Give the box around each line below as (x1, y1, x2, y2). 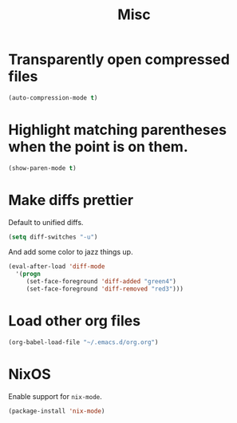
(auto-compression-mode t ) (8, 93, 98, 101)
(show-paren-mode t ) (8, 164, 77, 172)
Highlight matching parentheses (8, 121, 227, 139)
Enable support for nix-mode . (8, 391, 102, 401)
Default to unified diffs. (8, 217, 84, 227)
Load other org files (8, 312, 141, 330)
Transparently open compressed (8, 50, 230, 69)
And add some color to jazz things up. (8, 247, 133, 257)
